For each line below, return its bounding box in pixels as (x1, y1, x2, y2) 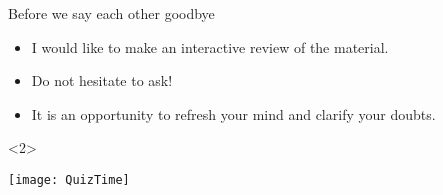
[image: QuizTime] (8, 172, 130, 187)
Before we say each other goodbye (8, 3, 215, 23)
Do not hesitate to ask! (31, 70, 173, 91)
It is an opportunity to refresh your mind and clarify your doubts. (31, 103, 436, 124)
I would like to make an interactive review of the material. (31, 36, 389, 57)
